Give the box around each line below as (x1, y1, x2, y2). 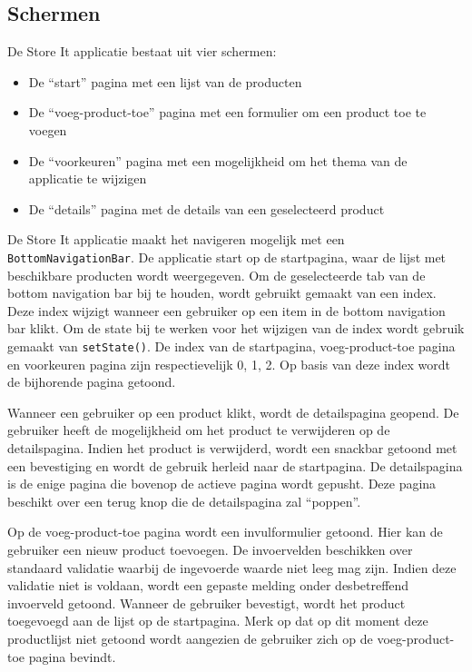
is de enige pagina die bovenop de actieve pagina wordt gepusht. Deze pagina (7, 474, 437, 493)
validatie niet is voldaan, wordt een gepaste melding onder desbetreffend (7, 576, 409, 595)
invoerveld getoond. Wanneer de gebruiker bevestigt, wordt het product (7, 593, 406, 612)
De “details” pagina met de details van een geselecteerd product (28, 199, 385, 218)
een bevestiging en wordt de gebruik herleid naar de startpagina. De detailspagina (7, 456, 463, 475)
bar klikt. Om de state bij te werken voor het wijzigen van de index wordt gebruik (7, 319, 465, 338)
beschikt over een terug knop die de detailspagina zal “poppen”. (7, 491, 361, 510)
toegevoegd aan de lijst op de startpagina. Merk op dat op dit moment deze (7, 611, 428, 630)
